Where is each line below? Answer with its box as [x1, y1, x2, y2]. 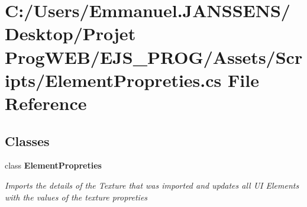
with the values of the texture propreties [5, 190, 148, 203]
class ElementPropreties [5, 159, 102, 172]
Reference [5, 90, 87, 115]
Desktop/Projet [5, 21, 136, 46]
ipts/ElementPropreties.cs [5, 67, 222, 92]
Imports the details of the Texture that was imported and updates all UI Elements [5, 179, 299, 191]
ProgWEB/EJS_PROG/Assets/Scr [5, 44, 303, 69]
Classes [5, 131, 50, 150]
